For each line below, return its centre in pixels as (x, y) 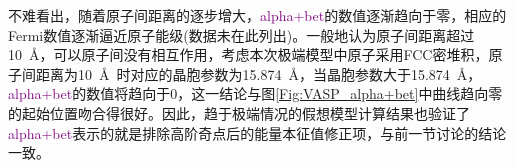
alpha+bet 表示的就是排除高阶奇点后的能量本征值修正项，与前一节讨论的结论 (257, 132)
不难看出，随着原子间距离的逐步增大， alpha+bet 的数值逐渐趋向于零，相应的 (257, 15)
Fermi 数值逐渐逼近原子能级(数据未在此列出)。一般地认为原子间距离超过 (241, 34)
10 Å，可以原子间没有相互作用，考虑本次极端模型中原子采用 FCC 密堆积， (248, 54)
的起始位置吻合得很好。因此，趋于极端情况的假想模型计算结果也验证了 (239, 112)
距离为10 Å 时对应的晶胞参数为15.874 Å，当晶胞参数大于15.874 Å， (258, 73)
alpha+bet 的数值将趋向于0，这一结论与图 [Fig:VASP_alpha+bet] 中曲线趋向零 (255, 93)
